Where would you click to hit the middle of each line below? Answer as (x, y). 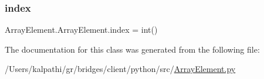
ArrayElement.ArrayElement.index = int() (81, 30)
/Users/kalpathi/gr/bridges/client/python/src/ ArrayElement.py (120, 69)
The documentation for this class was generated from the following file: (132, 49)
